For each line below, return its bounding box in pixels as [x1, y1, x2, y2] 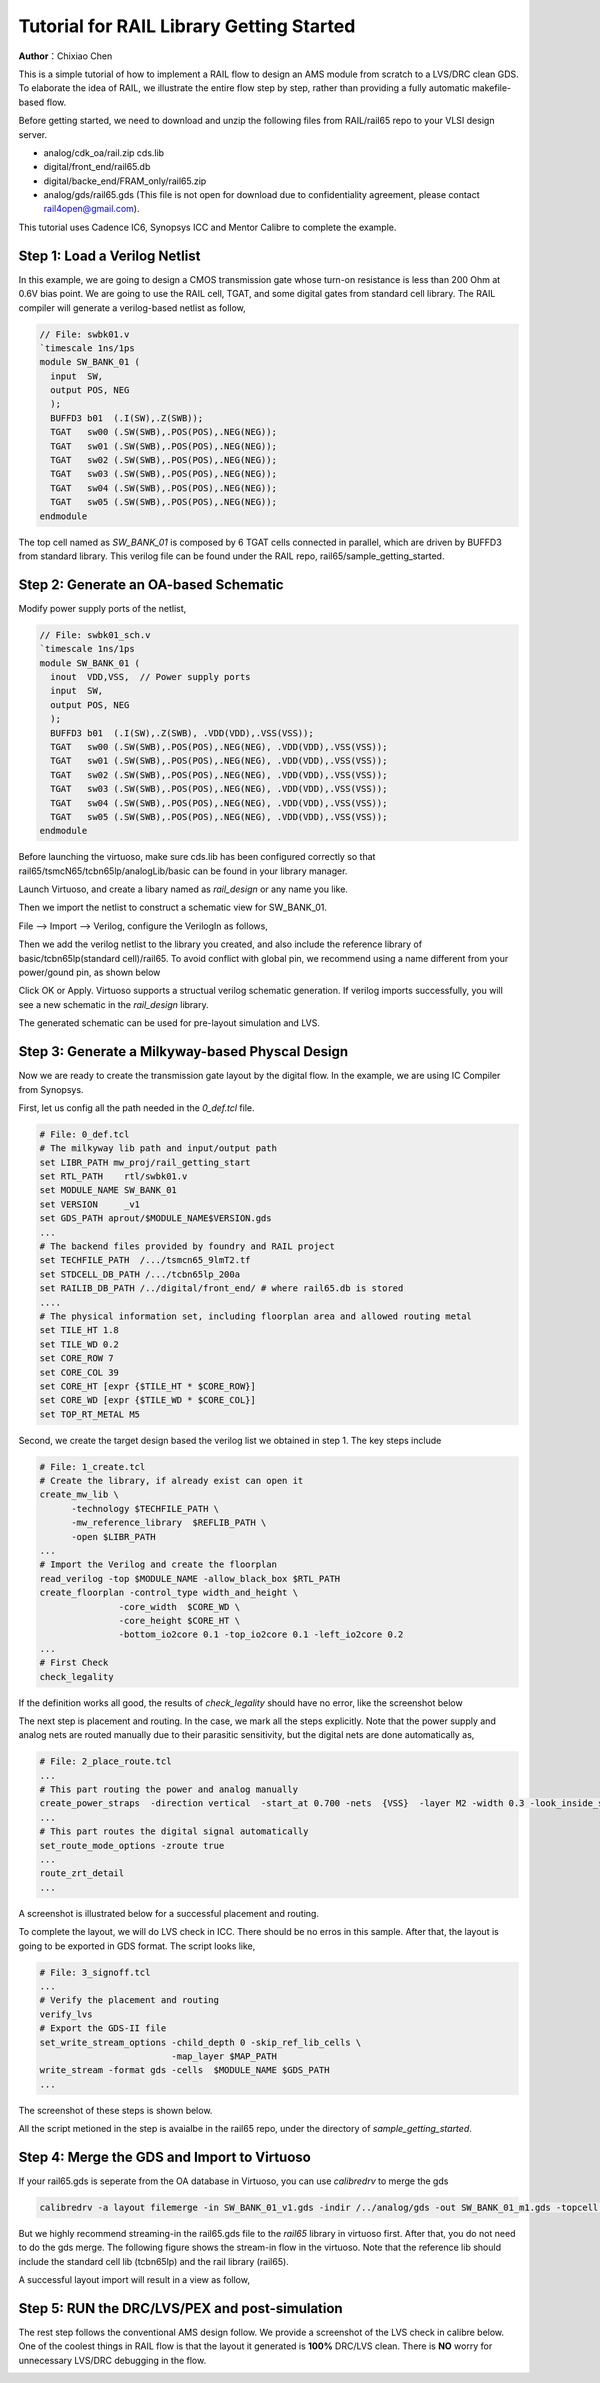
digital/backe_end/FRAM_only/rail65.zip [43, 175, 207, 187]
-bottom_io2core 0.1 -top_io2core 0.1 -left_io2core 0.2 [118, 1629, 404, 1640]
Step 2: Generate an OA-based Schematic [18, 576, 284, 593]
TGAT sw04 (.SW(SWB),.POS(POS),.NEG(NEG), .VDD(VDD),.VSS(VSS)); [50, 797, 388, 809]
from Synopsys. [18, 1083, 84, 1095]
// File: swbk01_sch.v [39, 629, 151, 640]
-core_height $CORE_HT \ [118, 1615, 240, 1626]
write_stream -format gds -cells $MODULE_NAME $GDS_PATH [39, 2065, 330, 2076]
